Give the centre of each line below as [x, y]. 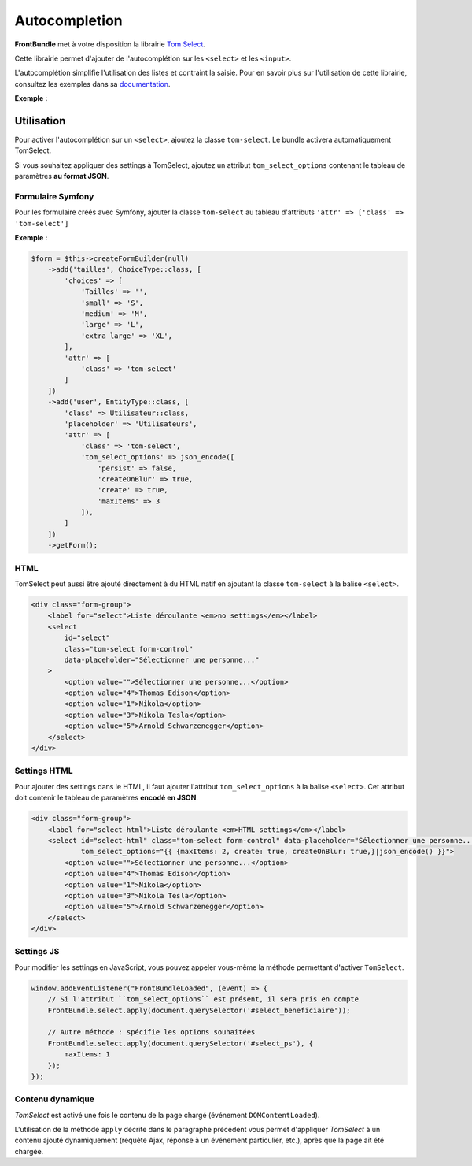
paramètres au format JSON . [62, 176]
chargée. [29, 1151]
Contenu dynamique [54, 1099]
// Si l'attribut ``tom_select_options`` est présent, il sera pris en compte [203, 999]
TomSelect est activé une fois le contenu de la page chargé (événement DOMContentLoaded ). [167, 1115]
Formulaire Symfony [54, 196]
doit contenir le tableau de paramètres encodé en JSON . [106, 798]
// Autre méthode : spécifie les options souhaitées [151, 1032]
